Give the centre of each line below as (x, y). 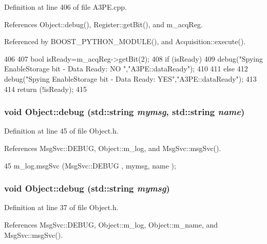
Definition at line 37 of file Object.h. (61, 207)
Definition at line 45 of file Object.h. (61, 131)
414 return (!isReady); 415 (45, 89)
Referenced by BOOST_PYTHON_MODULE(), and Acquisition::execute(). (125, 41)
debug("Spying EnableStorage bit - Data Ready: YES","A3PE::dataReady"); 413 (130, 78)
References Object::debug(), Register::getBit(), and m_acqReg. (103, 24)
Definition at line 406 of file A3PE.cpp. (66, 7)
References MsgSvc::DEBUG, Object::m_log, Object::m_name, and (111, 224)
